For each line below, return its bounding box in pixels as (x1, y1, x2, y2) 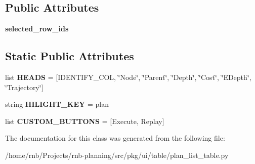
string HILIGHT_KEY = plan (5, 99, 109, 109)
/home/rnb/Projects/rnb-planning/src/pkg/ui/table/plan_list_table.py (5, 149, 229, 160)
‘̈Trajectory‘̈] (5, 81, 44, 92)
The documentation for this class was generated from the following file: (5, 133, 225, 143)
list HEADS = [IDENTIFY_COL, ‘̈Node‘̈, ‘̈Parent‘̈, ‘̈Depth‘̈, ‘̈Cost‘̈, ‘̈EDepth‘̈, (5, 72, 251, 82)
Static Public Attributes (5, 48, 134, 64)
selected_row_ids (5, 23, 69, 34)
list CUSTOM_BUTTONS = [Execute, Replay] (5, 115, 164, 126)
